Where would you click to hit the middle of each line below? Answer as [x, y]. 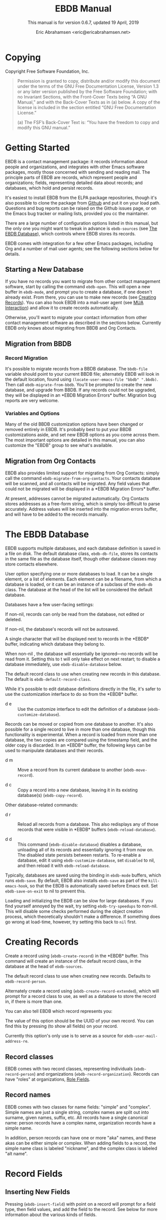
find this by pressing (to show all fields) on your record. [61, 1026]
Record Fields [34, 1173]
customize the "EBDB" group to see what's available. [59, 445]
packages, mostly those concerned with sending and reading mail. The [78, 172]
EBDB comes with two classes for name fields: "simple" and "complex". [78, 1107]
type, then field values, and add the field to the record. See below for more [81, 1209]
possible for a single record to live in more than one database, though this [80, 729]
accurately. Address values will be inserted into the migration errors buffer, [82, 509]
